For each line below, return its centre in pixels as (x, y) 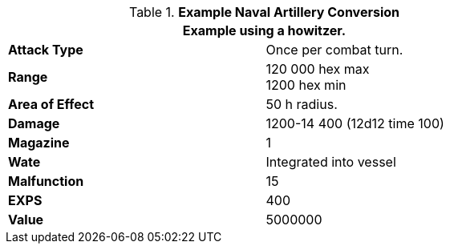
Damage (34, 123)
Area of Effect (51, 104)
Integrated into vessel (331, 162)
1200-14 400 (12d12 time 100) (355, 123)
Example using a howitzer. (264, 30)
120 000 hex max (318, 69)
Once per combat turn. (334, 50)
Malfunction (46, 181)
